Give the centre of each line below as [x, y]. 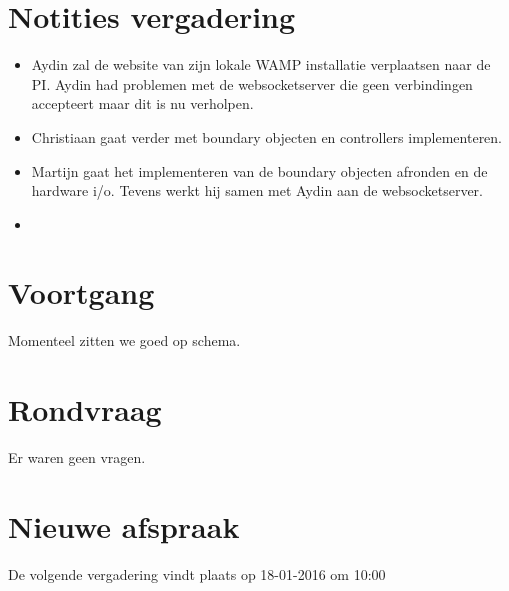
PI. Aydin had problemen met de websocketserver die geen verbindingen [252, 83]
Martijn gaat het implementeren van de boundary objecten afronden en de [259, 170]
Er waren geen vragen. [77, 457]
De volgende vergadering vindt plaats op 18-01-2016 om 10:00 [197, 573]
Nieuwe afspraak [124, 525]
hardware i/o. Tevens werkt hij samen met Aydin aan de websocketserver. [257, 190]
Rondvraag [85, 409]
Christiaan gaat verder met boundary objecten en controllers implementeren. [267, 136]
